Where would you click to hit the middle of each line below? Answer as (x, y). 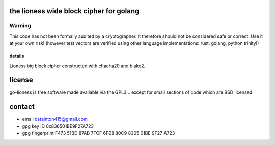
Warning (20, 26)
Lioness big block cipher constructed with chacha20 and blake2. (77, 66)
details (17, 56)
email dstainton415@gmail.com (55, 119)
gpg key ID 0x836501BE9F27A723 (58, 126)
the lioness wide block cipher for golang (74, 11)
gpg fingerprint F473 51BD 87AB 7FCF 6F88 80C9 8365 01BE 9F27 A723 (99, 133)
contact (22, 107)
